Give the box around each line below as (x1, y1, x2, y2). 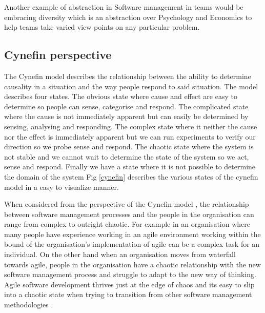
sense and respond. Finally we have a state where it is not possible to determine (4, 161, 256, 172)
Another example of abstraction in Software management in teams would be (4, 2, 243, 12)
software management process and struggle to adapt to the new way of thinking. (4, 269, 256, 280)
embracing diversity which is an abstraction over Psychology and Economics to (4, 11, 252, 22)
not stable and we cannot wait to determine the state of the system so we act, (4, 151, 249, 162)
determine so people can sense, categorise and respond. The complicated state (4, 101, 249, 111)
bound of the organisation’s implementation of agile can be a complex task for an (4, 239, 260, 249)
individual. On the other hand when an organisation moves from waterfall (4, 249, 236, 260)
